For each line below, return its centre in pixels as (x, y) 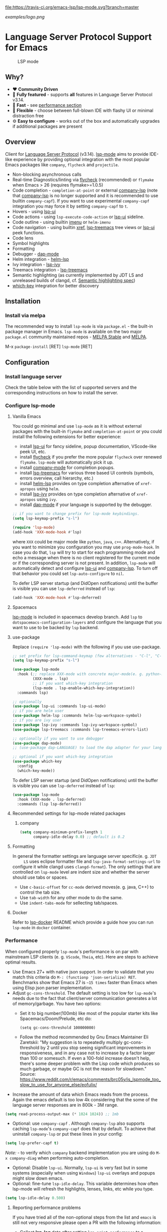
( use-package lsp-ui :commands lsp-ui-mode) (59, 706)
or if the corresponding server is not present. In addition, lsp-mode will (84, 563)
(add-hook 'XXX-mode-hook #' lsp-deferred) (57, 598)
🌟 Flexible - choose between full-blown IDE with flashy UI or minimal (83, 110)
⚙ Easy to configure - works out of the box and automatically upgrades (86, 121)
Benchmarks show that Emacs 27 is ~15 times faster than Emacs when (85, 982)
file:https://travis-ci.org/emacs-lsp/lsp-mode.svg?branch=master (72, 7)
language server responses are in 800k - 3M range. (65, 1105)
